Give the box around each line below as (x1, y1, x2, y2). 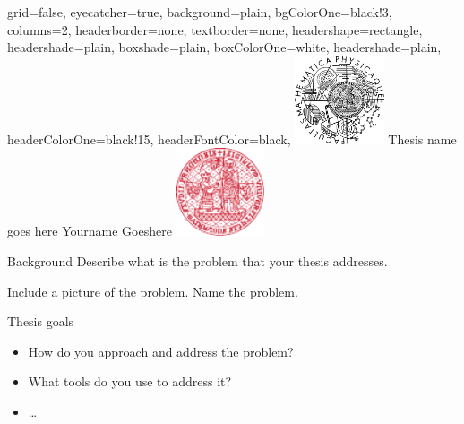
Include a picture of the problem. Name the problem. (7, 281, 298, 300)
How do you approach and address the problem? (28, 342, 294, 360)
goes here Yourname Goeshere (7, 221, 172, 240)
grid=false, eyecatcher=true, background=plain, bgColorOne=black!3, (7, 3, 392, 21)
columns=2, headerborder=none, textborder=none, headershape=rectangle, (7, 20, 423, 39)
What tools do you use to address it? (28, 372, 232, 391)
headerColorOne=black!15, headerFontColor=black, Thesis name (7, 129, 457, 148)
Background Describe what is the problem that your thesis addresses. (7, 251, 388, 270)
